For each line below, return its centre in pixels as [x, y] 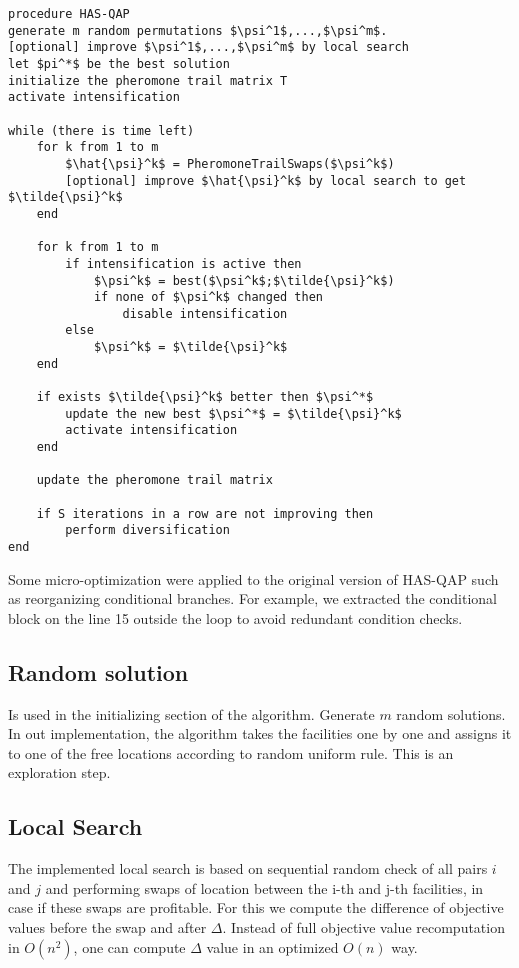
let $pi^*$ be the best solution [119, 63]
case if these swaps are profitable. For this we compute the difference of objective [256, 907]
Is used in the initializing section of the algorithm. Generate [191, 713]
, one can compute [129, 946]
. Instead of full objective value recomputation [363, 927]
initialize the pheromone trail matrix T [148, 80]
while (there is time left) [101, 130]
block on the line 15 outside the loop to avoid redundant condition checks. [235, 617]
